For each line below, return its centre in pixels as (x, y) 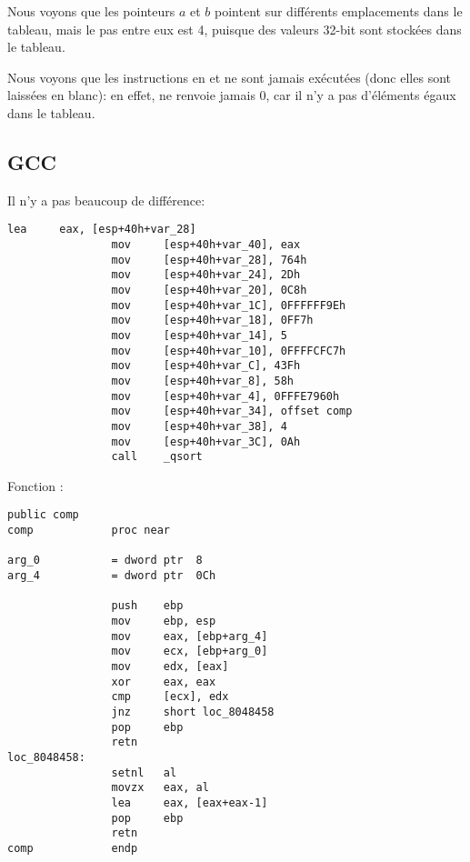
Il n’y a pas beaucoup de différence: (106, 200)
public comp (43, 515)
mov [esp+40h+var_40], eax (206, 245)
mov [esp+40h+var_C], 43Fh (206, 366)
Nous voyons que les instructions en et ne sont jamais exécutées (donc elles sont (229, 77)
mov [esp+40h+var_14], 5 (199, 335)
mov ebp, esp (164, 621)
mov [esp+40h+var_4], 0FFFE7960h (225, 396)
